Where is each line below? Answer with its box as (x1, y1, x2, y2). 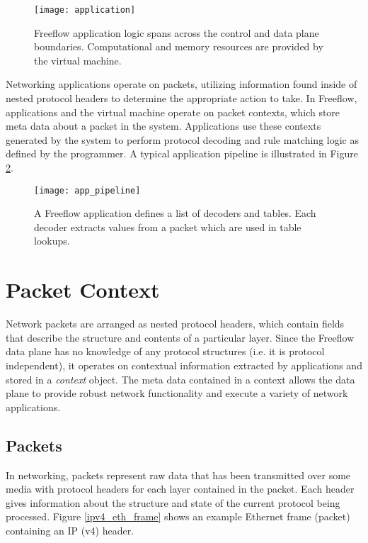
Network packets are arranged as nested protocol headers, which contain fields (6, 316, 345, 331)
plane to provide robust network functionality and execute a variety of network (6, 386, 348, 401)
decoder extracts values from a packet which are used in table (34, 219, 301, 234)
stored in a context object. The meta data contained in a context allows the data (6, 371, 355, 386)
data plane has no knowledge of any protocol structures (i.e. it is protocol (6, 344, 325, 359)
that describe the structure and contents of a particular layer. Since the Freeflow (6, 330, 355, 345)
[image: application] (34, 5, 136, 15)
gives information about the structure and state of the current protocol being (6, 495, 340, 510)
